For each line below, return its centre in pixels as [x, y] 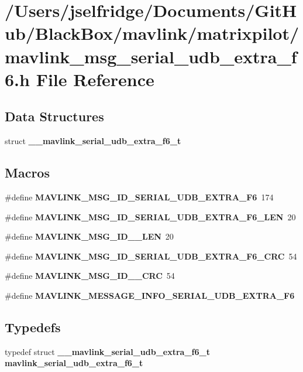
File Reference [95, 79]
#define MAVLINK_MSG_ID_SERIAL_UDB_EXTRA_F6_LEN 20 [150, 216]
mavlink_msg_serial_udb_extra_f [151, 56]
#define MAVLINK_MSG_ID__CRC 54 [90, 276]
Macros [27, 173]
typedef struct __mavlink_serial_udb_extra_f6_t [107, 351]
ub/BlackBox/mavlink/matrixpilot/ [152, 33]
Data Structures [54, 116]
